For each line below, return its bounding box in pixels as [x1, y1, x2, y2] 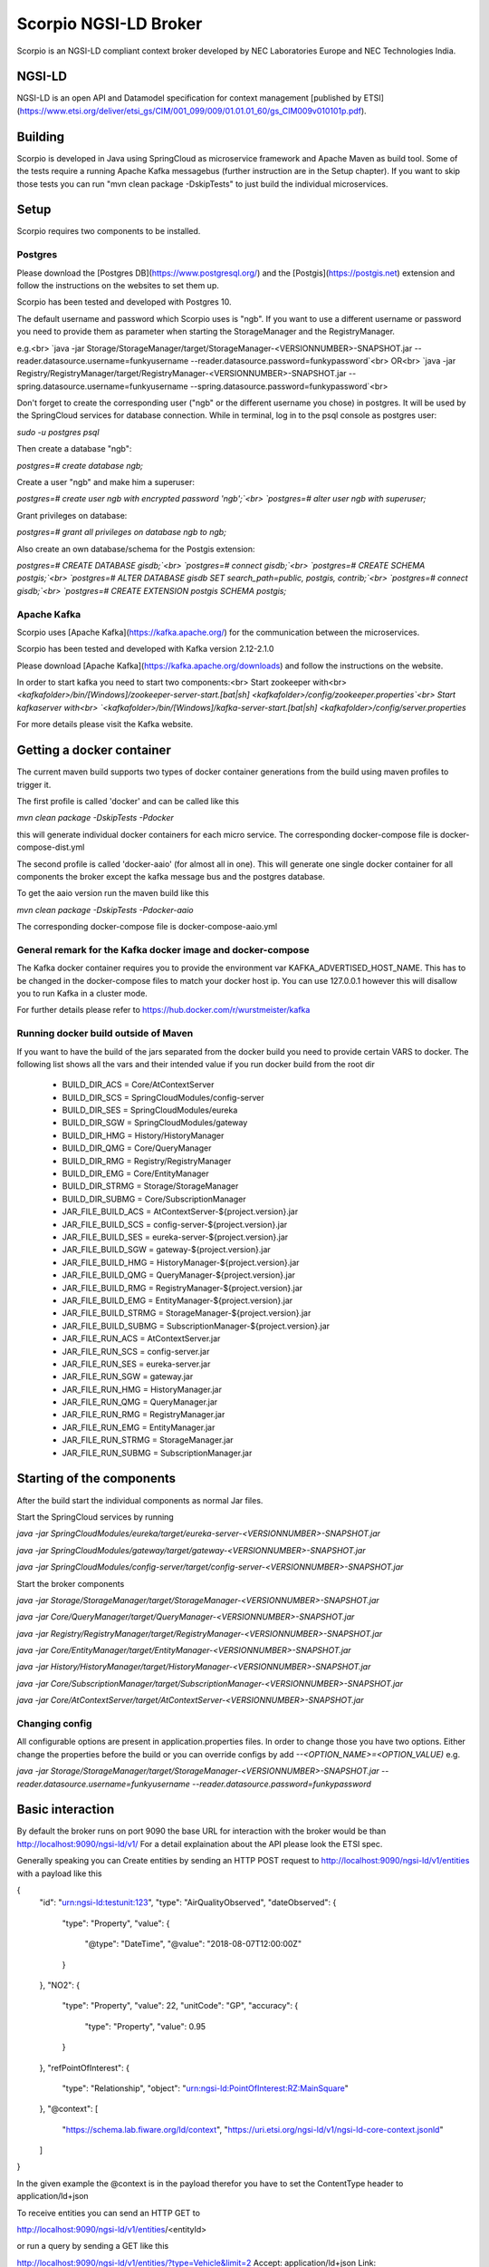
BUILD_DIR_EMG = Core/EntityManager [62, 1168, 210, 1179]
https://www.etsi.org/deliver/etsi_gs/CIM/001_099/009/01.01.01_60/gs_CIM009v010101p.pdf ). [19, 105, 367, 116]
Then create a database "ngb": [16, 443, 132, 454]
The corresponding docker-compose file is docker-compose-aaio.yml [16, 921, 278, 932]
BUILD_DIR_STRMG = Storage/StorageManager [62, 1181, 239, 1192]
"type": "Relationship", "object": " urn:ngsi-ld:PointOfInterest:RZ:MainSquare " [62, 2082, 349, 2094]
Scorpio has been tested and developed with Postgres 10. [16, 297, 232, 307]
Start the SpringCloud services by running [16, 1511, 174, 1523]
